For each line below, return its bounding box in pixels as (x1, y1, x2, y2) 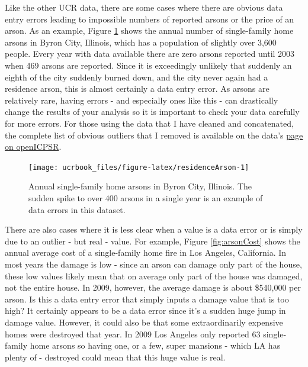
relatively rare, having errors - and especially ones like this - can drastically (5, 94, 278, 106)
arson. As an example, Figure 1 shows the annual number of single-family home (5, 24, 294, 37)
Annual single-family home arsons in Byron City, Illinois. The (28, 180, 252, 192)
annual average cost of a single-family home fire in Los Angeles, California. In (5, 246, 287, 259)
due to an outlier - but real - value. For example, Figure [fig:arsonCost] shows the (5, 234, 300, 247)
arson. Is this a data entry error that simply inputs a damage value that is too (5, 292, 289, 305)
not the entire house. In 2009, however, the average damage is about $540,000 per (5, 281, 301, 294)
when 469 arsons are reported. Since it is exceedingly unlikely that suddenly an (5, 59, 292, 71)
